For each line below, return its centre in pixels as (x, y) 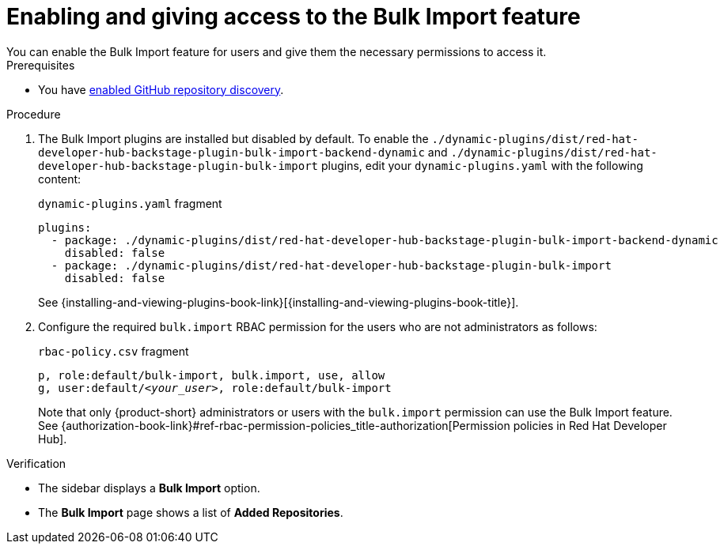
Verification (36, 463)
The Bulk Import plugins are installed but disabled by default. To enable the (233, 138)
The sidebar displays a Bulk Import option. (149, 488)
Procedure (34, 114)
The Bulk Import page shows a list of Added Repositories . (191, 512)
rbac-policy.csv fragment (114, 351)
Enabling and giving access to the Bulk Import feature (294, 17)
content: (60, 179)
